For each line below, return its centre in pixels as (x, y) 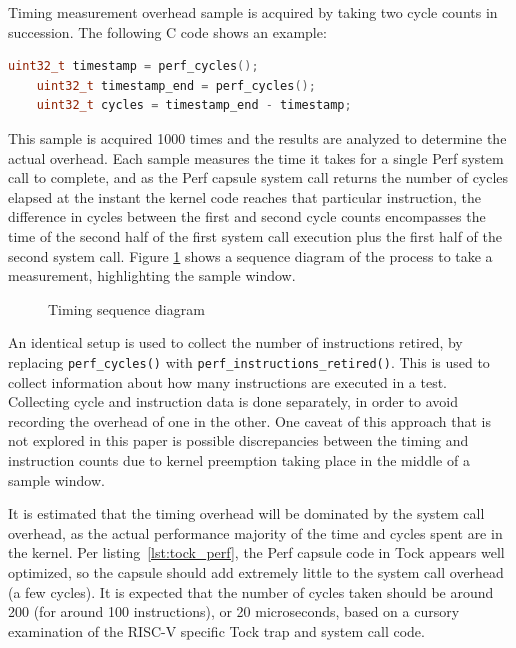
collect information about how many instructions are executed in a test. (228, 381)
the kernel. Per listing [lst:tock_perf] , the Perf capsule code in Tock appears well (256, 552)
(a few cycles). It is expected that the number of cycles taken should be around (251, 591)
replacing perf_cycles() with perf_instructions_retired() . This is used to (249, 361)
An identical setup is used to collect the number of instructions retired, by (235, 342)
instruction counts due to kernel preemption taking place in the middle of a (239, 459)
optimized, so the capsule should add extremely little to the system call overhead (256, 571)
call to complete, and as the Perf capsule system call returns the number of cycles (258, 177)
